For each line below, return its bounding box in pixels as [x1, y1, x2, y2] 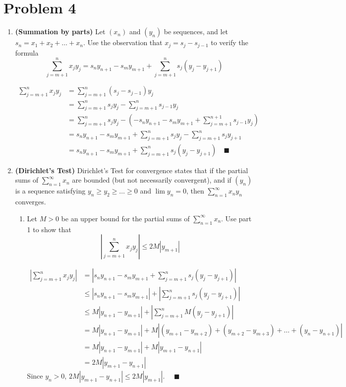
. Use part [221, 213, 252, 223]
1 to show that [27, 224, 71, 234]
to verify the [211, 37, 248, 48]
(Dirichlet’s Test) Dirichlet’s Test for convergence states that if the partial [15, 165, 248, 175]
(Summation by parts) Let [15, 26, 106, 37]
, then [186, 186, 204, 196]
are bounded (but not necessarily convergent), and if [72, 175, 231, 185]
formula [15, 47, 39, 58]
